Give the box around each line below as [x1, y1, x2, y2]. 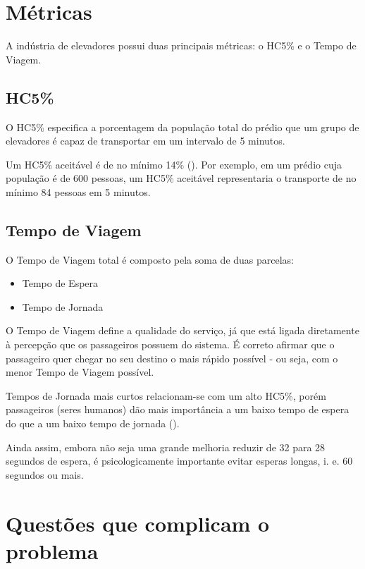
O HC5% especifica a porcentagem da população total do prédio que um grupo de [6, 119, 359, 134]
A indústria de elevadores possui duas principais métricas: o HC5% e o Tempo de [6, 38, 357, 53]
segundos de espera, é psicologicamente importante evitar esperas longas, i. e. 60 [6, 453, 353, 468]
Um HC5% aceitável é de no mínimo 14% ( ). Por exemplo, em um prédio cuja [6, 157, 342, 171]
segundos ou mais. [6, 467, 84, 482]
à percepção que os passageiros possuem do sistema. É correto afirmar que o [6, 337, 335, 352]
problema [6, 536, 99, 565]
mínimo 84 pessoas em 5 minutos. [6, 184, 151, 199]
